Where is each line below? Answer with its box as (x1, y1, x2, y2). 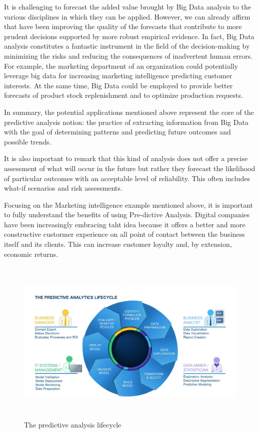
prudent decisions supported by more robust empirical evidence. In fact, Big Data (4, 31, 254, 41)
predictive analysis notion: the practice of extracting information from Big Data (4, 116, 248, 127)
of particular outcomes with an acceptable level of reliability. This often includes (4, 173, 250, 183)
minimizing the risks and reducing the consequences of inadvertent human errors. (4, 50, 253, 61)
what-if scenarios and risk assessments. (4, 183, 122, 193)
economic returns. (4, 248, 58, 259)
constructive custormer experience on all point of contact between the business (4, 229, 245, 239)
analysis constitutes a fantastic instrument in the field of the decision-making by (4, 41, 250, 51)
